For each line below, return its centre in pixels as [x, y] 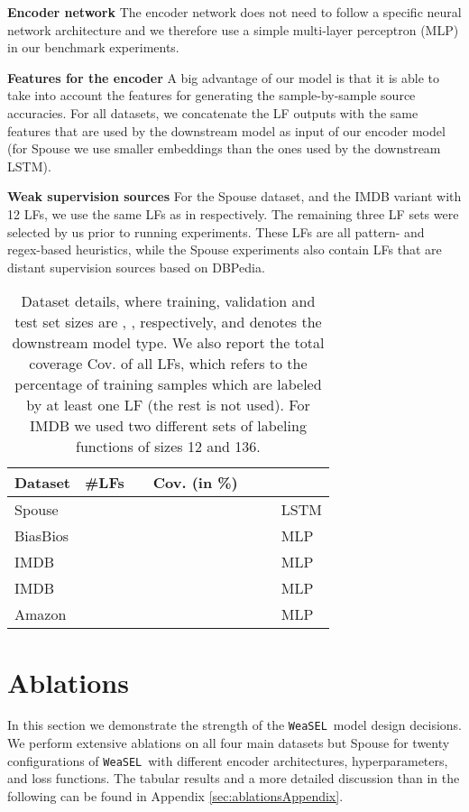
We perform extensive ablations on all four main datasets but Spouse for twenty [229, 743]
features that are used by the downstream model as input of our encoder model [226, 130]
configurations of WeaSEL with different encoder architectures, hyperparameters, [228, 760]
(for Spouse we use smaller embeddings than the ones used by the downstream [224, 148]
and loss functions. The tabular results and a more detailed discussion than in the [234, 778]
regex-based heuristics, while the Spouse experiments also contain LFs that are [225, 249]
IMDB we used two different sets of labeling [168, 426]
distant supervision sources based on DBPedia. [136, 267]
